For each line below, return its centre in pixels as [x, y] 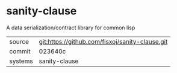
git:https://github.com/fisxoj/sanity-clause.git [103, 41]
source [19, 41]
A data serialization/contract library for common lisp [71, 28]
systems [21, 61]
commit [20, 51]
